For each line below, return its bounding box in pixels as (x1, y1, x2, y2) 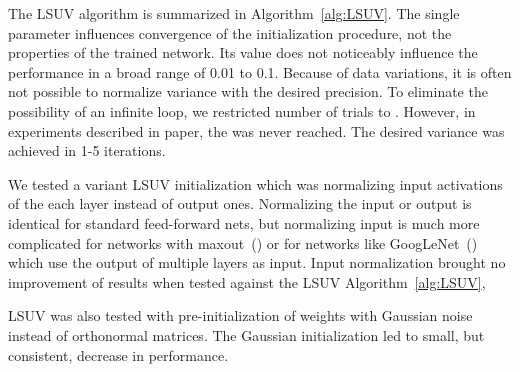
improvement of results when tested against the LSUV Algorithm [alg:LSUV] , (8, 271, 486, 292)
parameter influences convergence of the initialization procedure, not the (8, 22, 452, 43)
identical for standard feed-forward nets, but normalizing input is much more (8, 212, 480, 233)
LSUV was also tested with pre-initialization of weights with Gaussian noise (8, 305, 473, 326)
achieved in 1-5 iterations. (8, 140, 166, 161)
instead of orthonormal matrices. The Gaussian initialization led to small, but (8, 324, 485, 345)
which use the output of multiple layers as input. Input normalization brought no (8, 252, 506, 273)
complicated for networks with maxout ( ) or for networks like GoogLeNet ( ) (8, 232, 478, 253)
